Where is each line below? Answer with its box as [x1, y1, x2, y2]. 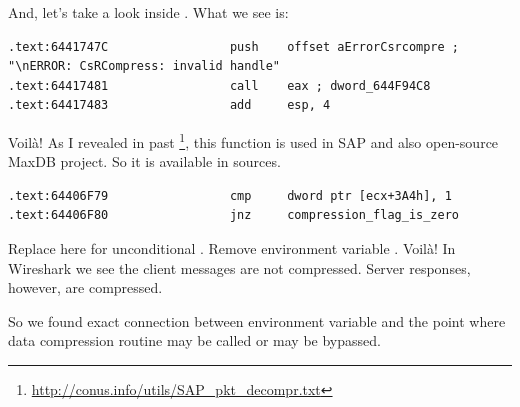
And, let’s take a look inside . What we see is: [8, 2, 289, 22]
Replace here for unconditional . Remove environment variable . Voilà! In [8, 238, 456, 258]
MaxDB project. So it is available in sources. [8, 151, 281, 172]
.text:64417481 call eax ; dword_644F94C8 [8, 78, 431, 93]
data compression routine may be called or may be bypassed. [8, 330, 381, 351]
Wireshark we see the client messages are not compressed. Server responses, [8, 257, 471, 278]
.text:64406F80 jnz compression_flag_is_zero [8, 208, 460, 223]
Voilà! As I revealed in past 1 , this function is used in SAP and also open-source [8, 128, 499, 152]
